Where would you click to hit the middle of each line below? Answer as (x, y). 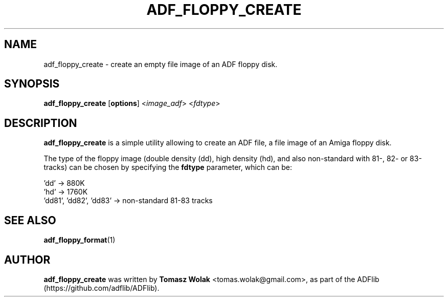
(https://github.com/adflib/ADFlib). (102, 288)
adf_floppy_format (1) (80, 240)
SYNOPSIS (32, 84)
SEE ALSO (30, 220)
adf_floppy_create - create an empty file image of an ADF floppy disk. (161, 64)
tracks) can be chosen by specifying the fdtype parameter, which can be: (168, 167)
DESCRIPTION (41, 123)
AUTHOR (27, 260)
